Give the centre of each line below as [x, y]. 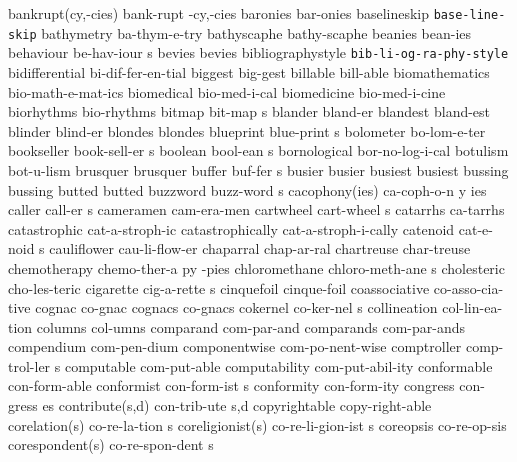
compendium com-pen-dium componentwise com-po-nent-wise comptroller [235, 346]
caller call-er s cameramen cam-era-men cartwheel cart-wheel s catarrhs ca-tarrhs [256, 209]
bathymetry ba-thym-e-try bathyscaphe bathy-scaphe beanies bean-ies [256, 32]
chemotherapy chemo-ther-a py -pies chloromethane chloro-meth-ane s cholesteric [256, 267]
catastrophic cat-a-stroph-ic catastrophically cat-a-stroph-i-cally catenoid [231, 228]
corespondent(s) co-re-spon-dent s [111, 444]
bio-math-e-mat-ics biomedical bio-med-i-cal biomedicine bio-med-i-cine [227, 91]
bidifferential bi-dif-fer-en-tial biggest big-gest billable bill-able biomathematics [249, 71]
